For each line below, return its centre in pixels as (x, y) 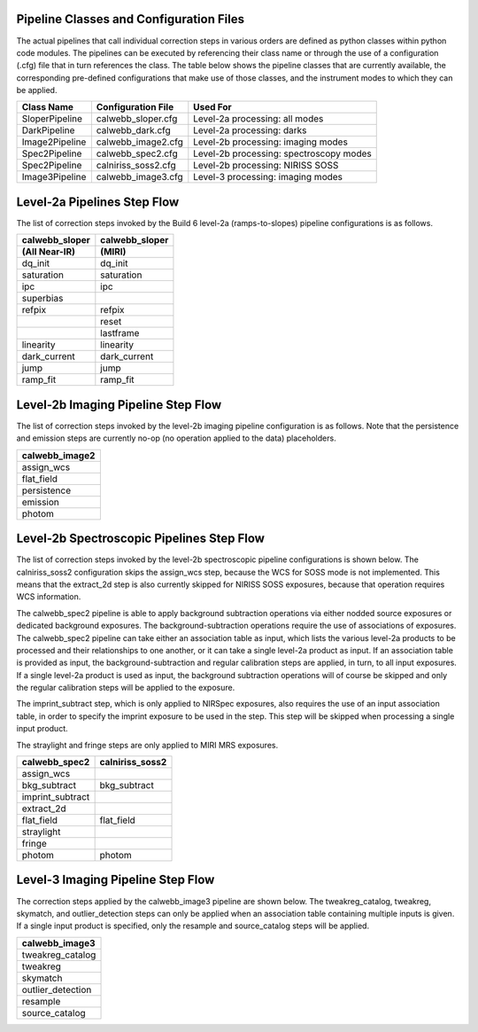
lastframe (120, 333)
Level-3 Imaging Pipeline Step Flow (116, 880)
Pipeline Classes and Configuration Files (131, 19)
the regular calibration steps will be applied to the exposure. (126, 688)
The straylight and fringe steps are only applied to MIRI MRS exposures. (147, 745)
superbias (42, 299)
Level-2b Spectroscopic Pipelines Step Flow (141, 539)
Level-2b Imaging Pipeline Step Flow (119, 405)
